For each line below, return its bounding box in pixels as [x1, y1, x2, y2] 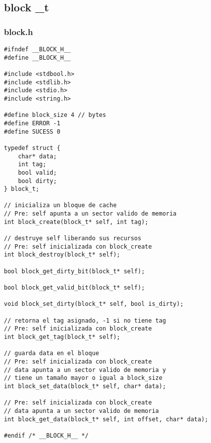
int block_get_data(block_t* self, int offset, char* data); [4, 415, 209, 423]
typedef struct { [4, 144, 60, 151]
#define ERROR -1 [4, 119, 60, 127]
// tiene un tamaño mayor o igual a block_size [4, 374, 163, 382]
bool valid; [18, 169, 57, 176]
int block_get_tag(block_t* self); [4, 333, 121, 340]
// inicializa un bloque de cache [4, 202, 117, 209]
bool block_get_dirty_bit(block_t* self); [4, 267, 145, 275]
